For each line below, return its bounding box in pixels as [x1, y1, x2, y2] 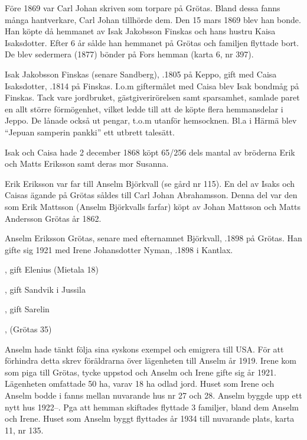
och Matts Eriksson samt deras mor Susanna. [5, 157, 169, 170]
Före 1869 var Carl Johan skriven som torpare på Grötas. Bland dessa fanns [5, 2, 280, 14]
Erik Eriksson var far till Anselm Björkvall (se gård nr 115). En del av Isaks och [5, 177, 295, 189]
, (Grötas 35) [5, 323, 52, 335]
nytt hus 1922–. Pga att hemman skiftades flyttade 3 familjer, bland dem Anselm [5, 400, 299, 413]
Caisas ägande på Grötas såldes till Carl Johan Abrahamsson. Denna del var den [5, 189, 298, 201]
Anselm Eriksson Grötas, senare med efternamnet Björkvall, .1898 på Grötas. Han [5, 232, 302, 244]
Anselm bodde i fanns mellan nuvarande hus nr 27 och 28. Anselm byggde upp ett [5, 389, 302, 402]
